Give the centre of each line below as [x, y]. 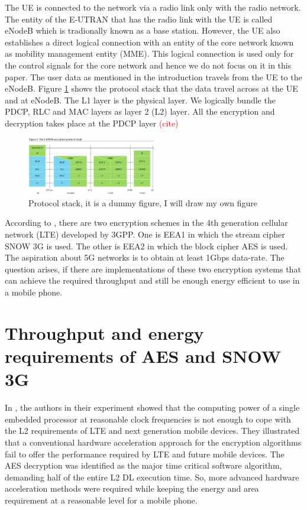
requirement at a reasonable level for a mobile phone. [101, 500]
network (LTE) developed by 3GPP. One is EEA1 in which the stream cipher [145, 234]
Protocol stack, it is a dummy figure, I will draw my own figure [143, 202]
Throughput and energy [104, 332]
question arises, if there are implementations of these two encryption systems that [153, 269]
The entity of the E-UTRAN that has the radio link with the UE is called [139, 19]
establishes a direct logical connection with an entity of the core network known [149, 42]
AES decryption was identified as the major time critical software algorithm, [143, 465]
